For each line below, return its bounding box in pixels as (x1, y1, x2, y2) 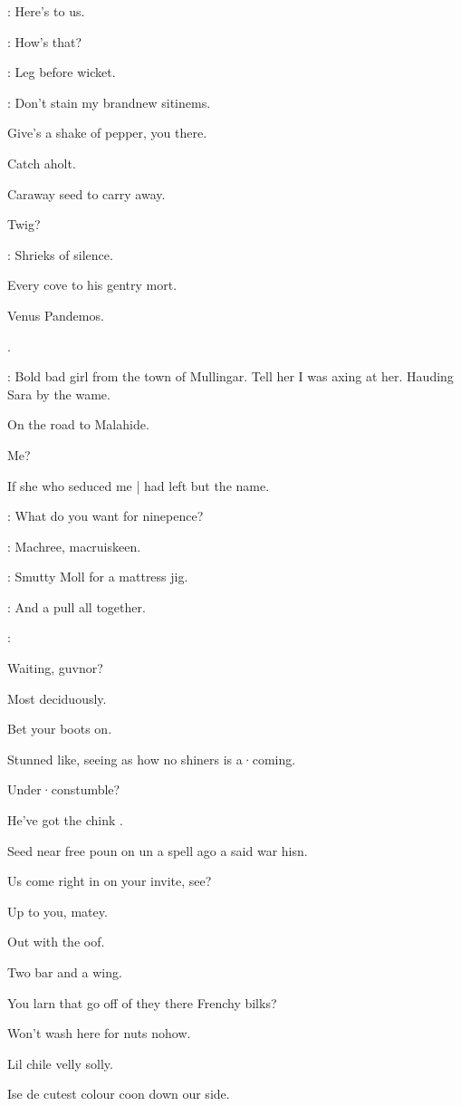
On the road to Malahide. (7, 415, 149, 434)
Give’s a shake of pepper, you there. (7, 123, 207, 142)
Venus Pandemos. (7, 305, 104, 324)
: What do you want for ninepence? (7, 506, 204, 525)
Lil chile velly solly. (7, 1053, 113, 1072)
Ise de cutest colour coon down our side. (7, 1084, 230, 1103)
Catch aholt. (7, 153, 76, 172)
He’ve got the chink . (7, 811, 123, 830)
